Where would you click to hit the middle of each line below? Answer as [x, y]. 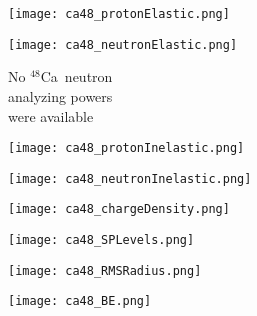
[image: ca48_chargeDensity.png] [119, 209]
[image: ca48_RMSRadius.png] [105, 270]
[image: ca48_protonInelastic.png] [126, 148]
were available [51, 115]
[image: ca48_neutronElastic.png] [123, 44]
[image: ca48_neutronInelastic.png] [130, 178]
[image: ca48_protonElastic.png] [119, 14]
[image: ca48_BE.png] [80, 301]
